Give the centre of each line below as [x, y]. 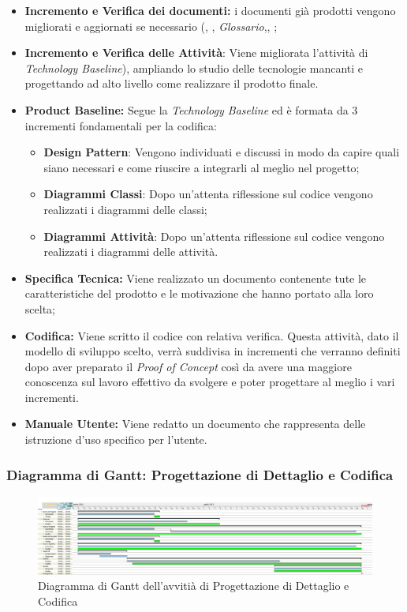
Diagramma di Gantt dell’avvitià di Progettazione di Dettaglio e [194, 586]
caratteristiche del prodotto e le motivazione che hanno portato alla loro [199, 293]
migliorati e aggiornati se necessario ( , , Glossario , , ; [151, 26]
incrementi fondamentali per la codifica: [121, 125]
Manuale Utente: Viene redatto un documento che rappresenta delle [195, 424]
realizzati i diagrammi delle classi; [125, 209]
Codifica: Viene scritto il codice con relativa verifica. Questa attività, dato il [212, 335]
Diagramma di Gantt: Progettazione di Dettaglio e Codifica [200, 474]
